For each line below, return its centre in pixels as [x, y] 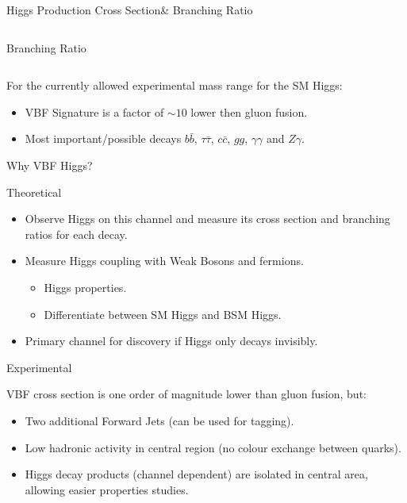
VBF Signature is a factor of [94, 111]
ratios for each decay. [76, 234]
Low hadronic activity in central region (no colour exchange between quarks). [213, 447]
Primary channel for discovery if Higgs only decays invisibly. [171, 341]
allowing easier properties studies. [107, 489]
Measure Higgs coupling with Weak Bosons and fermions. [164, 261]
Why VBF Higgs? [50, 165]
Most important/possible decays [103, 138]
